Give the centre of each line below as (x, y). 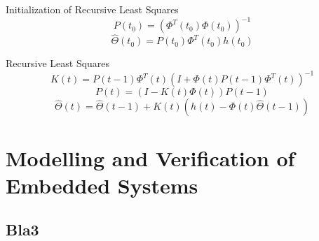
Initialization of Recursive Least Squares (92, 9)
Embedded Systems (102, 185)
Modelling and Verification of (150, 158)
